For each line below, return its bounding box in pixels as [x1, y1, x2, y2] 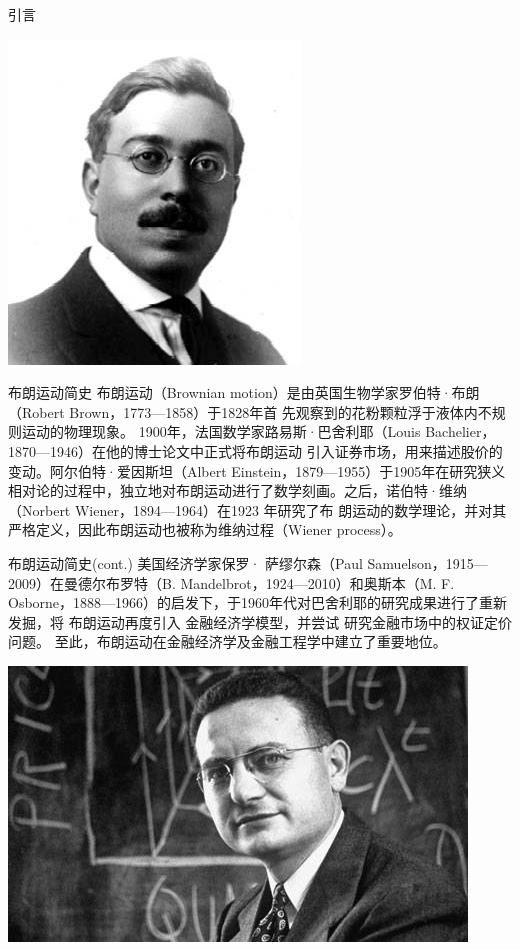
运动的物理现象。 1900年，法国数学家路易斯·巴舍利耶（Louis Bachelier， [21, 421, 496, 442]
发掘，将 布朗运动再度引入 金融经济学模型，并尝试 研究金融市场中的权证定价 [8, 611, 512, 632]
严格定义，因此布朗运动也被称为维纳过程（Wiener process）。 [8, 519, 402, 540]
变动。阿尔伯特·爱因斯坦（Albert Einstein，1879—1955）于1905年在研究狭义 [8, 460, 506, 481]
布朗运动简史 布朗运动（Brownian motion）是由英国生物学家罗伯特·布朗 [8, 382, 480, 403]
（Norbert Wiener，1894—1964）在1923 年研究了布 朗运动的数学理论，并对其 [8, 499, 507, 520]
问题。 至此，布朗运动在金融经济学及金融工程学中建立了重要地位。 [8, 631, 447, 652]
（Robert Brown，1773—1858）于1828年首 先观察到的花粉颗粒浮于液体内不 [8, 401, 492, 422]
